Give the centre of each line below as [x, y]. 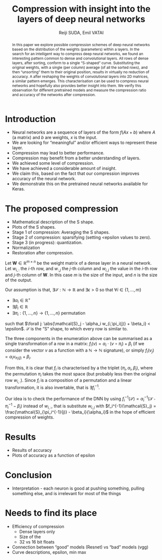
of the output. [19, 280]
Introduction [30, 119]
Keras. [18, 189]
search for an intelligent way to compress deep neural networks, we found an [78, 54]
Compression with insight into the [81, 9]
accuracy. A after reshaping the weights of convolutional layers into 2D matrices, [80, 76]
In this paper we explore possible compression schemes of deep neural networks [81, 45]
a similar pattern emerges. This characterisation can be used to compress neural [80, 81]
